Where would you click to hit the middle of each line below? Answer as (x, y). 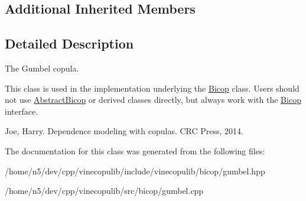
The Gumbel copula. (42, 68)
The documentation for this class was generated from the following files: (135, 150)
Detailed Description (69, 43)
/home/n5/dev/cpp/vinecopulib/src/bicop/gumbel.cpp (104, 191)
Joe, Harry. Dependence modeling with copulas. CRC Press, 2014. (124, 131)
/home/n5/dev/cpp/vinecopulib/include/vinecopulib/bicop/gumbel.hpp (135, 171)
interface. (22, 111)
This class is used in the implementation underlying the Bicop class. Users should (152, 88)
